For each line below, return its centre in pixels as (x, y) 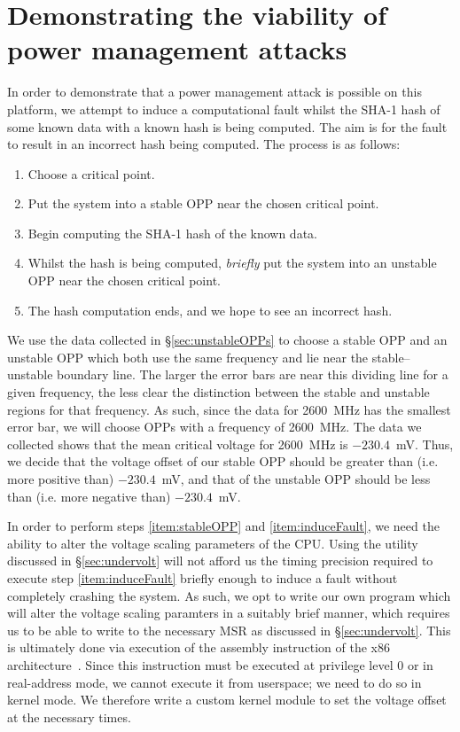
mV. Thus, (425, 444)
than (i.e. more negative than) (89, 496)
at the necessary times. (69, 716)
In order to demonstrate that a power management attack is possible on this (214, 92)
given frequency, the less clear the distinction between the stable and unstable (218, 392)
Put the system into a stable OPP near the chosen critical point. (203, 203)
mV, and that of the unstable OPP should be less (296, 479)
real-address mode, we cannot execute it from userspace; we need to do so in (214, 682)
